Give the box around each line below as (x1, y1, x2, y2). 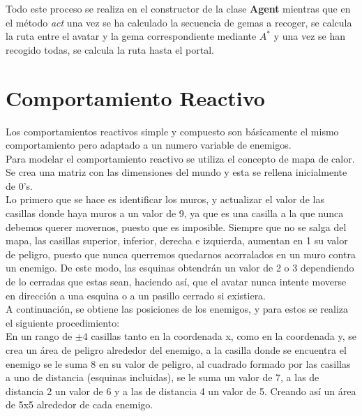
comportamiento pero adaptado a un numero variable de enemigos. (6, 138, 292, 152)
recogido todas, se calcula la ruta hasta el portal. (6, 42, 215, 57)
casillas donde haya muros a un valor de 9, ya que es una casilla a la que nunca (6, 206, 344, 221)
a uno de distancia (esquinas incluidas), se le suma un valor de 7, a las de (6, 370, 319, 385)
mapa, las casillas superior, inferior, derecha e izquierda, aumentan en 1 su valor (6, 233, 348, 248)
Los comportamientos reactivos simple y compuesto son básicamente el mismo (6, 124, 339, 138)
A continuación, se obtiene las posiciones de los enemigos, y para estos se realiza (6, 302, 349, 316)
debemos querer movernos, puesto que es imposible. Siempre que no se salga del (6, 219, 347, 234)
